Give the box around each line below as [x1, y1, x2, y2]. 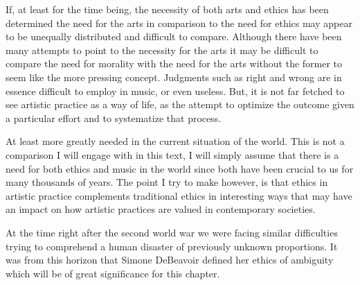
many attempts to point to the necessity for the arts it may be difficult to [6, 42, 318, 57]
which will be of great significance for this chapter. [6, 266, 220, 280]
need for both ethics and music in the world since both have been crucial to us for [6, 161, 354, 175]
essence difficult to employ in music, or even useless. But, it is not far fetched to [6, 83, 345, 98]
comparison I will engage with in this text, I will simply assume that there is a [6, 147, 339, 162]
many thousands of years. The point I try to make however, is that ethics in [6, 175, 328, 189]
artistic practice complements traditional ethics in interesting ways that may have [6, 188, 352, 202]
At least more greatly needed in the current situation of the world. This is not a [6, 134, 345, 148]
